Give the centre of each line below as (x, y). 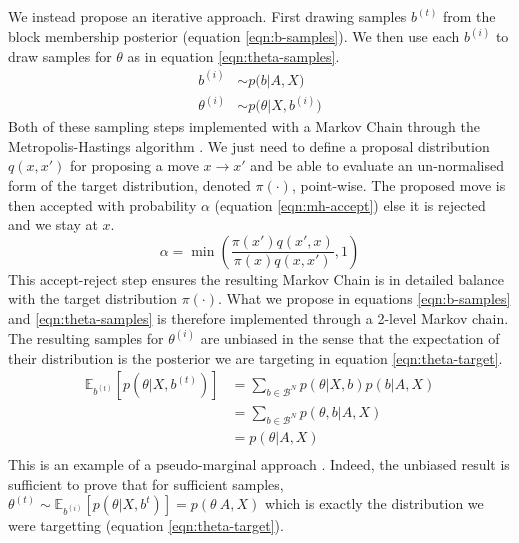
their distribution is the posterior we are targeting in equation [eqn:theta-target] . (255, 357)
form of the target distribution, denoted (129, 184)
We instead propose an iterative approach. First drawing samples (207, 16)
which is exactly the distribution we (374, 503)
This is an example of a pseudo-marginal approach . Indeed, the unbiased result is (259, 464)
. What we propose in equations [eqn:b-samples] (364, 298)
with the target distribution (92, 298)
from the (469, 16)
